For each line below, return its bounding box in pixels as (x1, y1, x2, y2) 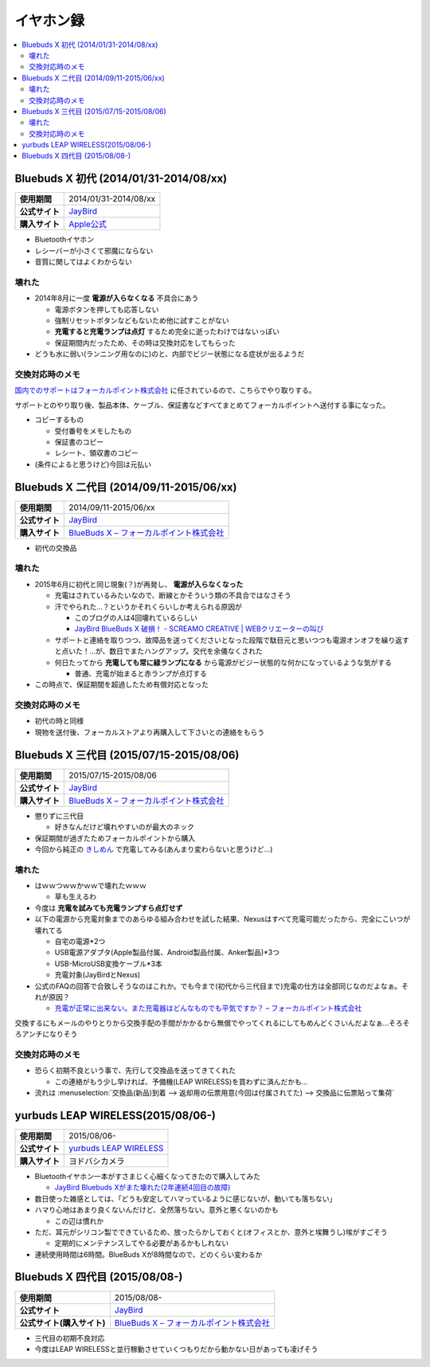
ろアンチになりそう (14, 1029, 78, 1039)
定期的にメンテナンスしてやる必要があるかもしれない (54, 1239, 229, 1248)
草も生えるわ (54, 892, 97, 902)
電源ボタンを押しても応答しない (54, 304, 159, 314)
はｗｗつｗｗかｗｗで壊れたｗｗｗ (34, 881, 147, 891)
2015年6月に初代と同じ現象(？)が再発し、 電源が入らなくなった (34, 579, 244, 589)
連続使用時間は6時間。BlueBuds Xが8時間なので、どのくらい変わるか (34, 1249, 263, 1259)
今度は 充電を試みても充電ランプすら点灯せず (34, 903, 183, 912)
